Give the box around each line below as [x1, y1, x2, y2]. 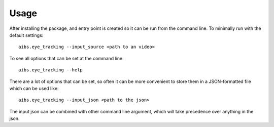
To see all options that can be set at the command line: [9, 55, 124, 61]
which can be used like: [9, 85, 59, 91]
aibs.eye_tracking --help [18, 67, 83, 73]
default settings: [9, 32, 44, 38]
